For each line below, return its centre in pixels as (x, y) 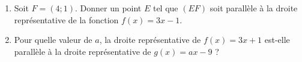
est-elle (277, 40)
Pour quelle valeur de (53, 40)
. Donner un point (108, 8)
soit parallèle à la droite (254, 8)
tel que (165, 8)
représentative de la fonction (66, 19)
